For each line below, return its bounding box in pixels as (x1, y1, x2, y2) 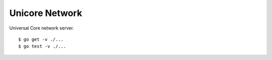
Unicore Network (9, 7, 83, 18)
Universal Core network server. (9, 25, 74, 31)
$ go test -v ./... (18, 43, 66, 49)
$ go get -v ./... (18, 36, 64, 42)
